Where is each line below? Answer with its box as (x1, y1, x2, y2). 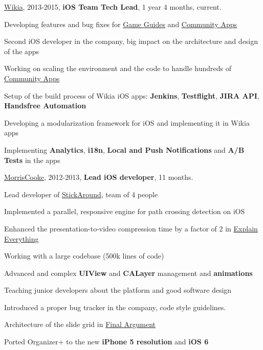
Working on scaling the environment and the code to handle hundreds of (4, 63, 232, 74)
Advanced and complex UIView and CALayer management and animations (4, 267, 253, 278)
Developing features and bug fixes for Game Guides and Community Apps (4, 18, 237, 29)
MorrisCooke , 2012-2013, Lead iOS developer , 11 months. (4, 172, 193, 182)
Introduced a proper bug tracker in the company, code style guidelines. (4, 301, 226, 312)
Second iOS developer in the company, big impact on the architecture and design (4, 36, 258, 46)
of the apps (4, 45, 39, 56)
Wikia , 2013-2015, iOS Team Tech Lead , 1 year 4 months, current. (4, 2, 222, 12)
